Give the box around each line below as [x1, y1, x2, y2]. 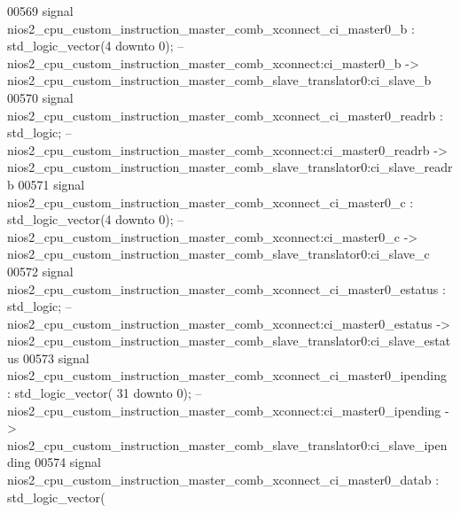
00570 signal [7, 88, 74, 106]
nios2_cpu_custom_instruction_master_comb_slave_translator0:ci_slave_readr [7, 158, 453, 176]
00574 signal [35, 453, 101, 471]
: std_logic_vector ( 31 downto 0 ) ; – [7, 384, 202, 402]
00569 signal [7, 2, 74, 19]
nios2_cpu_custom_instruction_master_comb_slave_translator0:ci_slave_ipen [7, 435, 448, 454]
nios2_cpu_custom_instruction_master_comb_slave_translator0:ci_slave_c [7, 245, 430, 263]
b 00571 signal [7, 175, 85, 193]
